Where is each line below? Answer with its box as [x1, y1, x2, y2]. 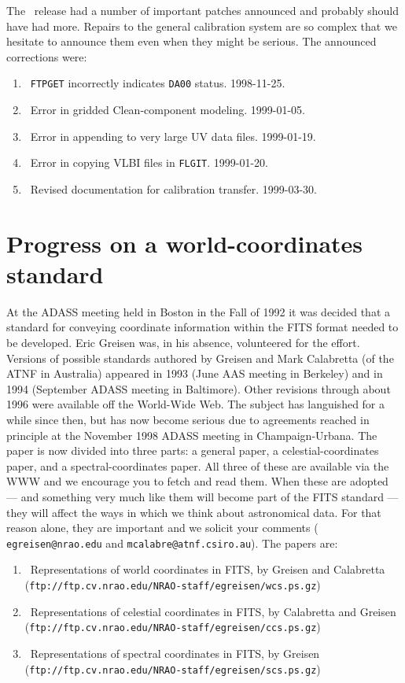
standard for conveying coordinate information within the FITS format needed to [6, 319, 399, 335]
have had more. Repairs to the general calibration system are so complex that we [6, 17, 397, 34]
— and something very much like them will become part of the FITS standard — [6, 488, 399, 504]
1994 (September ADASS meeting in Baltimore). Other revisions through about [6, 380, 391, 397]
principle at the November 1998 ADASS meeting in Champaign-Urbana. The [6, 426, 377, 443]
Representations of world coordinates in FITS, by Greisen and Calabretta [30, 561, 385, 578]
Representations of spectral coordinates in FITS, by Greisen [30, 644, 320, 661]
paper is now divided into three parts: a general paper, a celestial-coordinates [6, 442, 379, 459]
